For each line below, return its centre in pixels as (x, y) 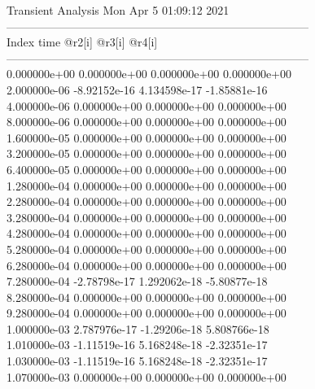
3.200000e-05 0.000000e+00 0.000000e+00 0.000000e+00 (147, 153)
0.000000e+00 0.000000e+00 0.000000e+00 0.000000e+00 (149, 74)
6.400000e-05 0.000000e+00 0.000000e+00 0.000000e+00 (147, 169)
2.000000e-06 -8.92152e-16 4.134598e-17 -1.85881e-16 (137, 89)
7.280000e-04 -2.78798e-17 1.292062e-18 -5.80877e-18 (137, 281)
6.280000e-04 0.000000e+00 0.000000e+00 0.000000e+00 (147, 265)
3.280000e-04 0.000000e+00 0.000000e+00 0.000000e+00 (147, 217)
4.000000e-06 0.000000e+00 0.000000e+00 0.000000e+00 (147, 105)
